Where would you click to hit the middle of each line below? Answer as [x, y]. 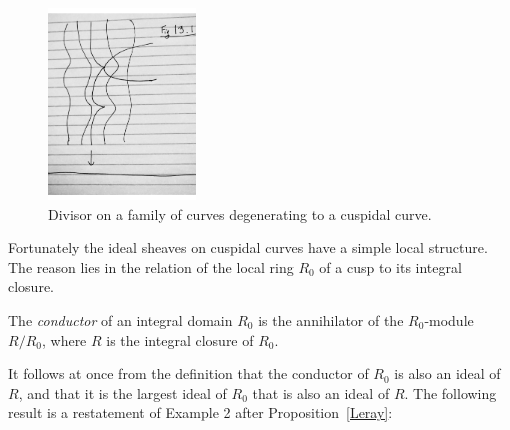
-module [449, 319]
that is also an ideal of [321, 392]
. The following [450, 392]
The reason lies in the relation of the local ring [151, 266]
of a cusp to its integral [390, 266]
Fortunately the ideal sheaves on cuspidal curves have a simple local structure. [248, 247]
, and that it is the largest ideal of [122, 392]
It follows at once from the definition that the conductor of [188, 373]
